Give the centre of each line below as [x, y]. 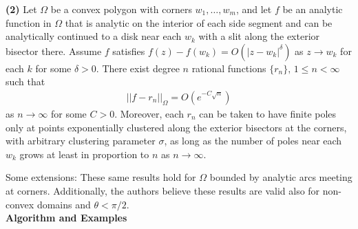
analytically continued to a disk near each [94, 36]
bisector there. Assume [54, 51]
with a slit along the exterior [259, 36]
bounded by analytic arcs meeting [281, 177]
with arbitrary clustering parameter [81, 141]
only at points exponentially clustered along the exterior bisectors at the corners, [176, 127]
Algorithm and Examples [66, 218]
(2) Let [21, 9]
